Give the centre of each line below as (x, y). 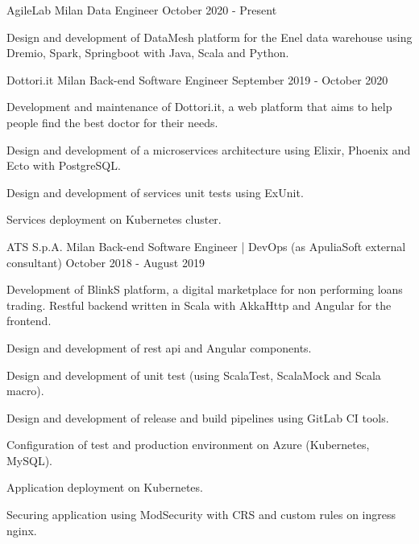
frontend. (29, 321)
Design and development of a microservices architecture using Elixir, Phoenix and (209, 149)
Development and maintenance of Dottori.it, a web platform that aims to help (199, 107)
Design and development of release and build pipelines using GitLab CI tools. (198, 417)
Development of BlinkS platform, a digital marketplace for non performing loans (205, 289)
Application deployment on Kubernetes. (105, 487)
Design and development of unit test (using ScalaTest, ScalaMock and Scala (194, 375)
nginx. (22, 530)
